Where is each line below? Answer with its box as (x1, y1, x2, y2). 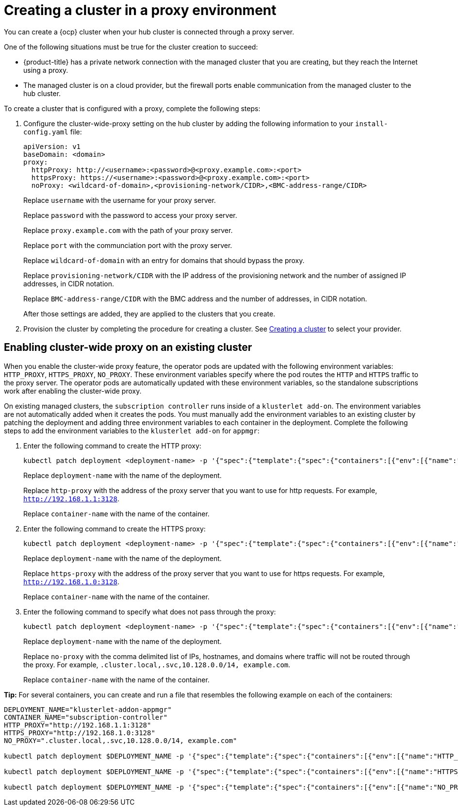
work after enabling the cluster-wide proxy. (4, 386, 142, 395)
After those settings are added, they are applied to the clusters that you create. (23, 309, 276, 318)
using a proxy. (23, 66, 68, 74)
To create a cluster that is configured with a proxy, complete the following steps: (4, 104, 261, 113)
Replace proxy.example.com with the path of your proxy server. (23, 226, 233, 234)
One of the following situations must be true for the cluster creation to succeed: (4, 42, 258, 51)
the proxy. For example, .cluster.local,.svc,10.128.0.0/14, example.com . (23, 660, 291, 669)
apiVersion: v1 (23, 142, 81, 150)
